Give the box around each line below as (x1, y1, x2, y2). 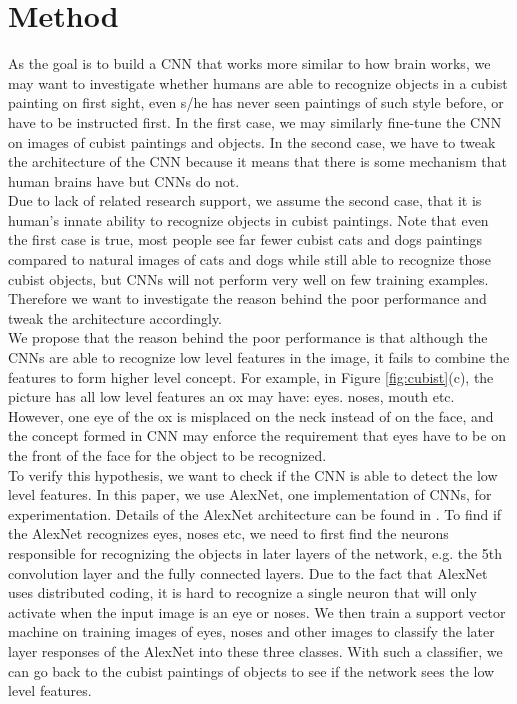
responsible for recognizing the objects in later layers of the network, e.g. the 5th (8, 542, 503, 563)
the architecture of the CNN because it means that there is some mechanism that (8, 151, 507, 172)
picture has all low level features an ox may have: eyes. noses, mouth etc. (8, 386, 455, 407)
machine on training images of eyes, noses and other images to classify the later (8, 621, 495, 642)
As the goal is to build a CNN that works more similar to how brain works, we (8, 53, 491, 74)
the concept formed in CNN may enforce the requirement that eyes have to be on (8, 425, 506, 446)
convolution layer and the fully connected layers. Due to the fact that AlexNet (8, 562, 488, 583)
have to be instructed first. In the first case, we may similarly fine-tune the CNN (8, 111, 502, 132)
